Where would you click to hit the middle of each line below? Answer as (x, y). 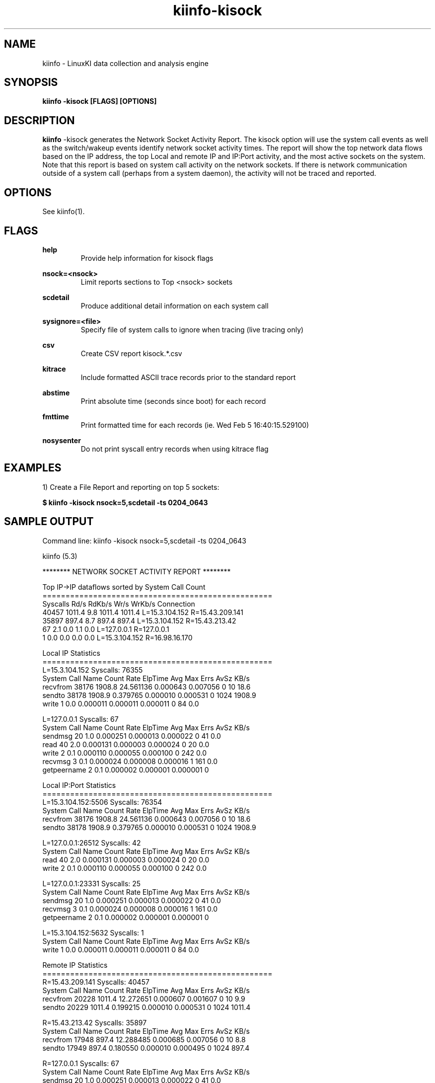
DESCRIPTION (39, 120)
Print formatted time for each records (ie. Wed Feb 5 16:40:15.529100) (195, 425)
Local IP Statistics (71, 653)
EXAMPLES (33, 468)
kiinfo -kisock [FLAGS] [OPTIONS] (100, 101)
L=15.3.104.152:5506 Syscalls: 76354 (102, 802)
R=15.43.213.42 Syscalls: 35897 (95, 1022)
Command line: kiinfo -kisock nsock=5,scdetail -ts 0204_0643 (144, 541)
